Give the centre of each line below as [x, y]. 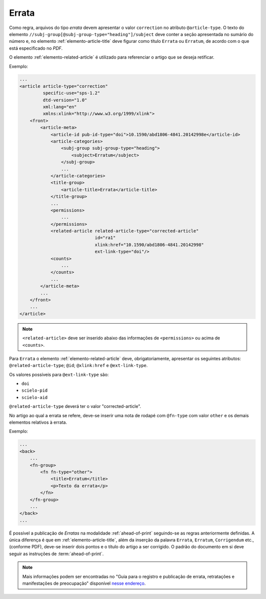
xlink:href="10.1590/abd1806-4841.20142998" [150, 245]
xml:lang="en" [60, 107]
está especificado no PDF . [36, 48]
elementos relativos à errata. [38, 422]
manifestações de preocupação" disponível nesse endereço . [84, 583]
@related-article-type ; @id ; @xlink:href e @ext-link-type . [78, 366]
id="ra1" [105, 238]
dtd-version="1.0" [65, 100]
